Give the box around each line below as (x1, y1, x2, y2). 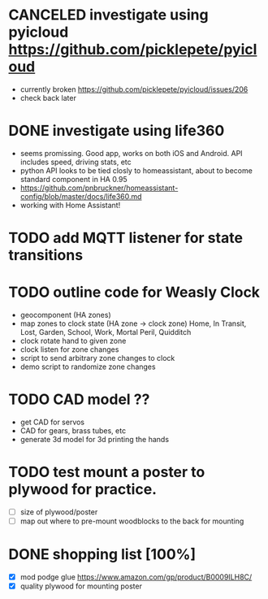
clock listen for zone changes (19, 345, 119, 354)
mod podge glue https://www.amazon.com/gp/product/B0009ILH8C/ (19, 571, 253, 582)
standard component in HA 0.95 (19, 174, 128, 184)
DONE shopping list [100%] (8, 545, 197, 564)
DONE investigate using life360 (8, 122, 225, 140)
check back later (19, 93, 77, 102)
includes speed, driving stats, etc (19, 157, 132, 167)
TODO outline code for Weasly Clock (8, 283, 261, 302)
